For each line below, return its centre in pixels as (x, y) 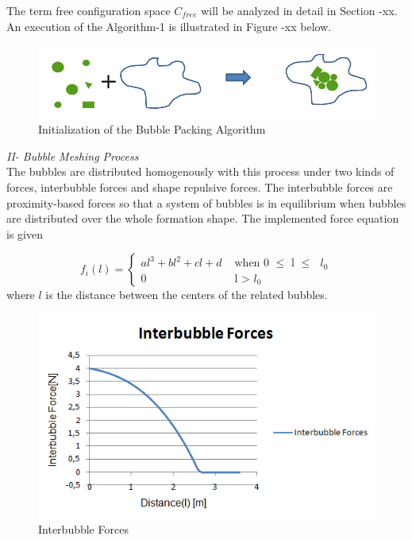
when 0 (252, 264)
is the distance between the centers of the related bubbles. (187, 295)
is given (25, 233)
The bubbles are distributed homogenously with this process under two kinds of (200, 171)
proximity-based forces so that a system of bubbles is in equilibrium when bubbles (206, 202)
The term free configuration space (89, 10)
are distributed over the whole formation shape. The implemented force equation (203, 218)
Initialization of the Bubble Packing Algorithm (152, 129)
